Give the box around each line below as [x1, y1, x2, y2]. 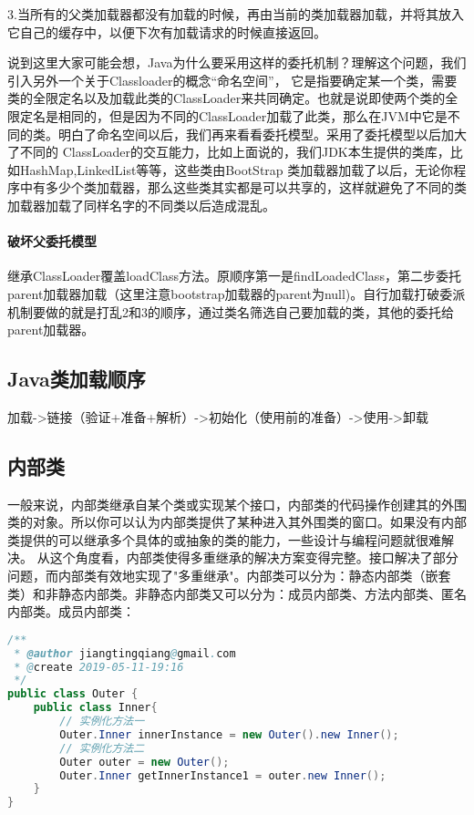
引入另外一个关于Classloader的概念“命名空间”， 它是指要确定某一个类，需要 [7, 70, 458, 89]
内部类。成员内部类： [7, 602, 135, 621]
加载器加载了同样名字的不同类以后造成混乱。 [7, 195, 275, 214]
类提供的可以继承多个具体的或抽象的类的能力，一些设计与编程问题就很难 [7, 530, 441, 549]
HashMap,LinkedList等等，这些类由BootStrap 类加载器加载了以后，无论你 [19, 160, 454, 179]
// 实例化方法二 [59, 741, 145, 755]
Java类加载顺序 [7, 365, 146, 393]
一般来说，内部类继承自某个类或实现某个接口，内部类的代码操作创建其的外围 [7, 494, 467, 513]
